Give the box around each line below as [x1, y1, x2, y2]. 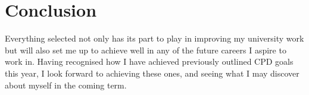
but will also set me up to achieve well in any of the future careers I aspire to [5, 43, 286, 56]
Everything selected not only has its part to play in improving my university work [5, 32, 304, 45]
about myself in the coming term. [5, 78, 127, 91]
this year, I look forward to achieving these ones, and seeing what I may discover [5, 66, 299, 79]
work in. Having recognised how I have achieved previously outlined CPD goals [5, 55, 294, 68]
